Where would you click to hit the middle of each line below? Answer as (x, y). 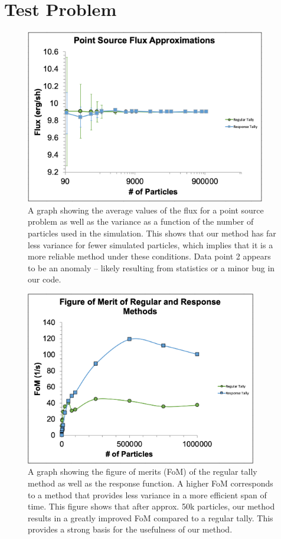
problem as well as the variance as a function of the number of (141, 221)
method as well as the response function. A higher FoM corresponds (151, 483)
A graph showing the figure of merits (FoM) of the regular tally (143, 471)
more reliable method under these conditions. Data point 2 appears (149, 256)
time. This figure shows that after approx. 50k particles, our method (151, 506)
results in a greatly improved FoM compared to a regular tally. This (151, 517)
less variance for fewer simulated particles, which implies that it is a (151, 244)
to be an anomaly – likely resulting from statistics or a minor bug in (151, 267)
